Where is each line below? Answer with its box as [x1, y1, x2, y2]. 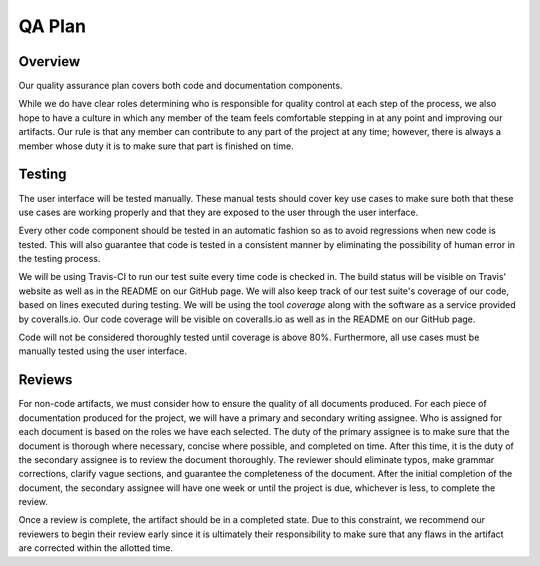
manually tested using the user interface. [18, 345, 187, 357]
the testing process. [18, 253, 101, 265]
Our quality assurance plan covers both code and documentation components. [18, 80, 343, 92]
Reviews [18, 371, 73, 389]
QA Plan [18, 15, 87, 37]
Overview [18, 53, 81, 70]
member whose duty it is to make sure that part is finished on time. [18, 140, 294, 152]
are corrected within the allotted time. [18, 542, 174, 554]
